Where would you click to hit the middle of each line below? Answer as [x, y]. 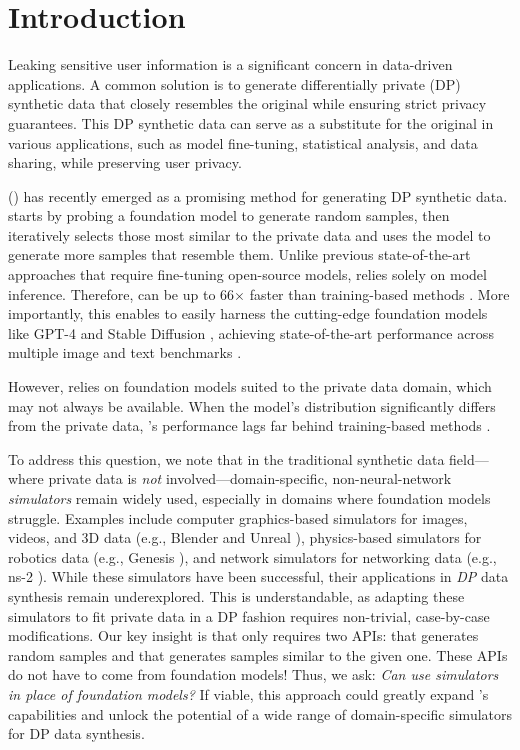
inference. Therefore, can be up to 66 [121, 293]
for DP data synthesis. [76, 733]
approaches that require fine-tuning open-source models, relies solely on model [247, 274]
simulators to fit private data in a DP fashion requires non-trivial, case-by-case [249, 615]
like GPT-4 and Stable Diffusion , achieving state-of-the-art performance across [251, 332]
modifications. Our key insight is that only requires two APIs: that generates [243, 635]
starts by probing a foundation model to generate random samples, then [229, 215]
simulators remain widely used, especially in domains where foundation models [249, 498]
